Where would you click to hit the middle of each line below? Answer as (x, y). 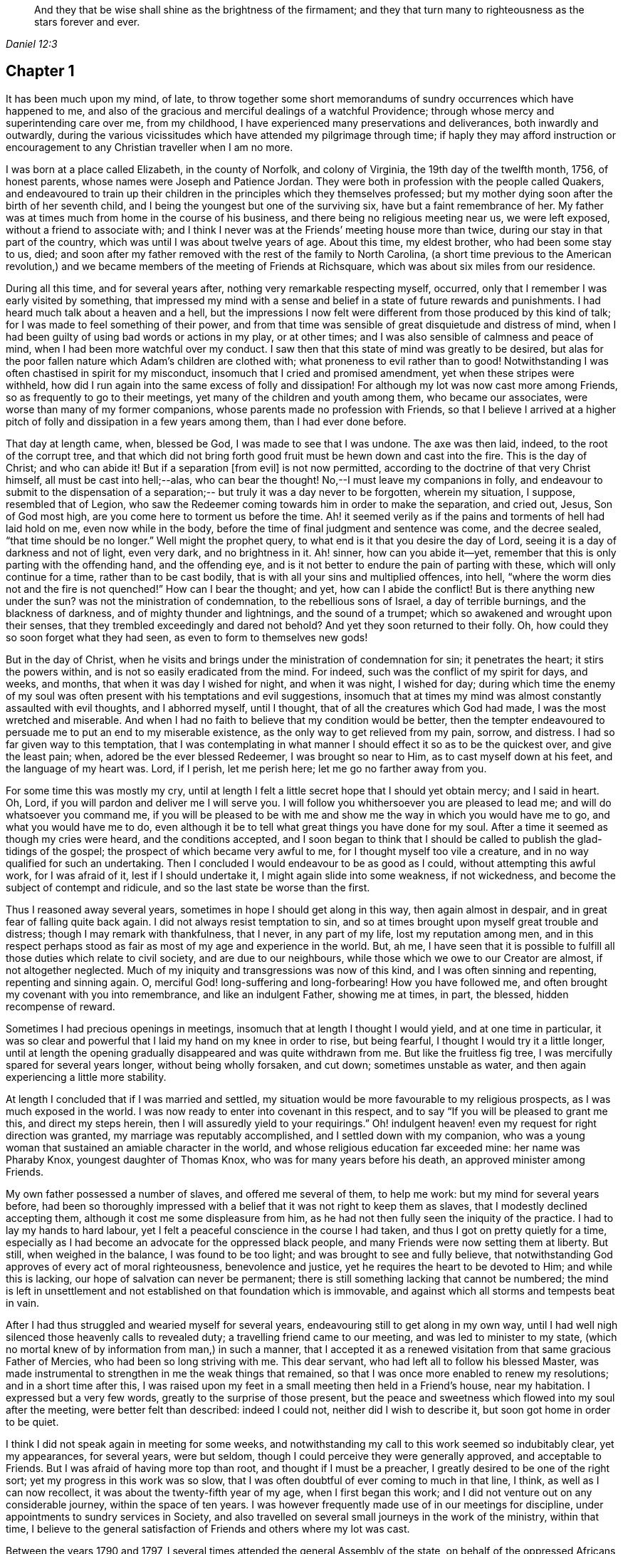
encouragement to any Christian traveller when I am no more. (150, 147)
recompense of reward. (61, 1006)
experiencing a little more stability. (86, 1077)
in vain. (22, 1302)
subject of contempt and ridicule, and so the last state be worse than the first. (188, 887)
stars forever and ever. (87, 22)
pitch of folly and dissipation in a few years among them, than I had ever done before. (206, 421)
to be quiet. (32, 1421)
